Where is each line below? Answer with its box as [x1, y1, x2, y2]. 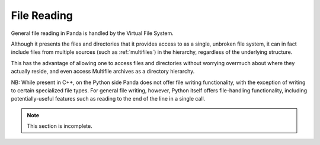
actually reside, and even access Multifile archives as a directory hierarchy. [11, 68, 195, 75]
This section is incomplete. [27, 123, 92, 130]
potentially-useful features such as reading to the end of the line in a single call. [11, 95, 206, 102]
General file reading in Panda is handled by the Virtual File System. [11, 30, 174, 37]
